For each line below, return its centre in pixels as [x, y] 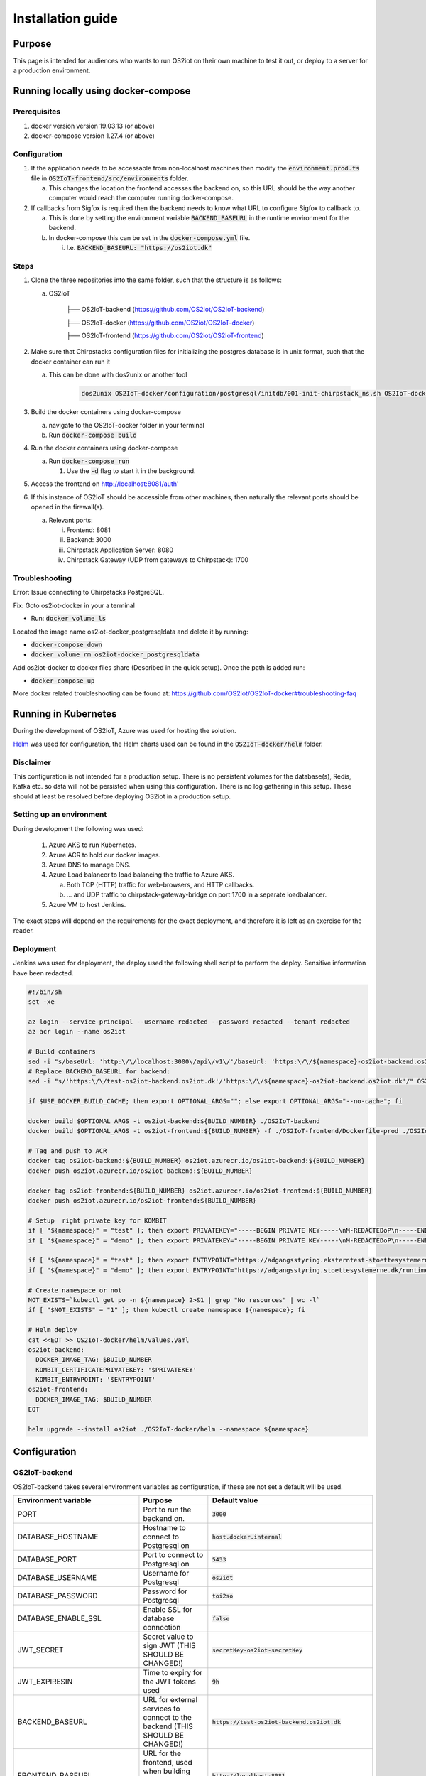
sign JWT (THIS [169, 1646]
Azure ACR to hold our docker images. [105, 855]
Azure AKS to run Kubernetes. [93, 845]
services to [162, 1709]
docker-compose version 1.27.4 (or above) [93, 136]
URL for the [162, 1753]
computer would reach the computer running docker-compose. [141, 198]
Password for [165, 1591]
